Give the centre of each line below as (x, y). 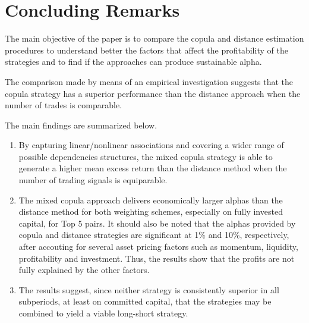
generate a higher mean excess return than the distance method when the (153, 168)
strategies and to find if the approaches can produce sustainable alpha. (133, 62)
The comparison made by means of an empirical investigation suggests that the (149, 81)
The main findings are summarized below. (81, 125)
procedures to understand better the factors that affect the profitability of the (146, 50)
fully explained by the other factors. (84, 270)
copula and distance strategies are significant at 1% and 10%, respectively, (154, 235)
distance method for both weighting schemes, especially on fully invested (151, 211)
